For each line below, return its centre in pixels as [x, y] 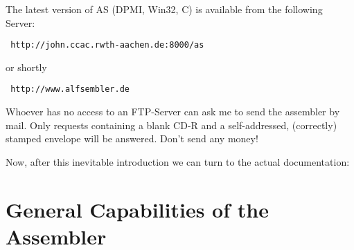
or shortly [26, 67]
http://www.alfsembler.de [70, 89]
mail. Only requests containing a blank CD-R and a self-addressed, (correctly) [171, 125]
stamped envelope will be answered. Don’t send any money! [132, 138]
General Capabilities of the [137, 209]
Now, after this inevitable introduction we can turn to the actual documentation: [178, 161]
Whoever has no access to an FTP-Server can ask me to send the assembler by [173, 112]
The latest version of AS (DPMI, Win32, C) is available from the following [164, 9]
